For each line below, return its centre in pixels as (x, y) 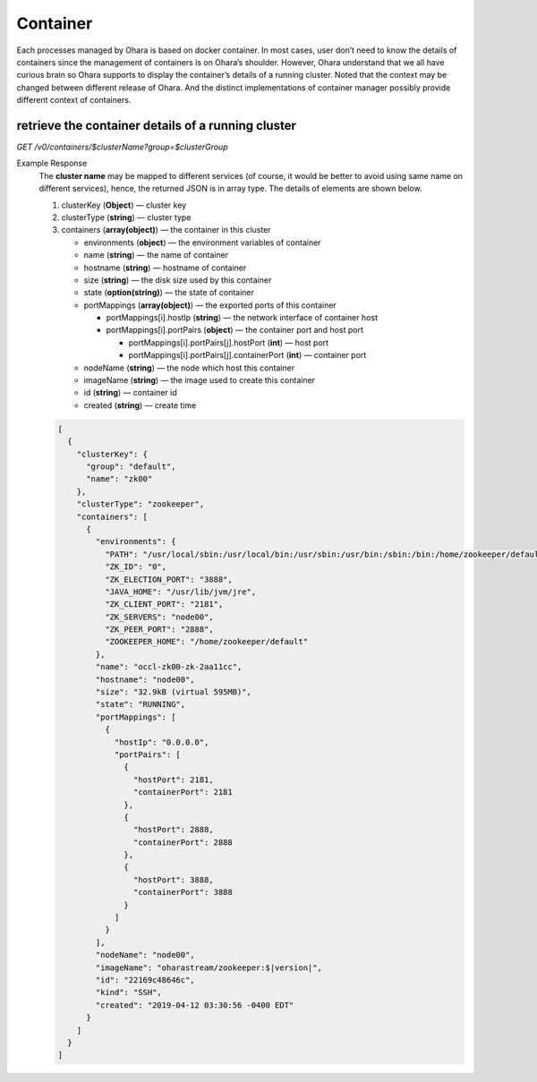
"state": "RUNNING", (141, 704)
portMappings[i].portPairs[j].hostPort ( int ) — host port (229, 342)
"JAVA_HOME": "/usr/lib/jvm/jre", (180, 592)
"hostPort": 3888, (173, 880)
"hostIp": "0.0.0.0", (162, 742)
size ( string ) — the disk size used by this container (178, 280)
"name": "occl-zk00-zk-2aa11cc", (169, 667)
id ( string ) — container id (131, 393)
